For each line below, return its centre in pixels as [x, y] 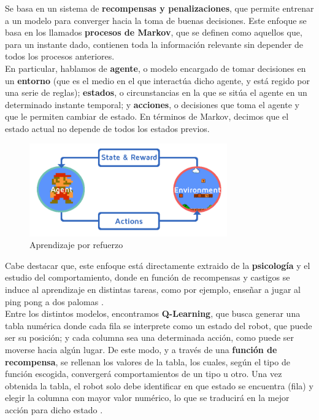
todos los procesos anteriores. [60, 56]
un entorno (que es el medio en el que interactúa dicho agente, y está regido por [158, 80]
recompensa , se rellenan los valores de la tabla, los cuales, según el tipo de [148, 361]
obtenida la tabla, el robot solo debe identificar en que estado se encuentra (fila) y [159, 385]
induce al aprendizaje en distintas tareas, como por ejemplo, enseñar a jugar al [153, 290]
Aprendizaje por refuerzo [76, 245]
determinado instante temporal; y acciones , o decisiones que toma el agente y [152, 104]
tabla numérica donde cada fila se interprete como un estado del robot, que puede [159, 325]
